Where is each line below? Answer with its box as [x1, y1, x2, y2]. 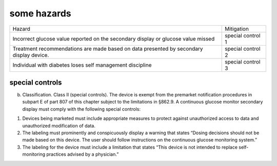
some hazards [9, 8, 71, 19]
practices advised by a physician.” [46, 151, 119, 157]
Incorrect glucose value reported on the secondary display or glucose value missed [12, 35, 215, 42]
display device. [12, 51, 49, 58]
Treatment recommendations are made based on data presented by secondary [12, 45, 203, 52]
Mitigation [225, 25, 249, 32]
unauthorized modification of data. [22, 122, 96, 129]
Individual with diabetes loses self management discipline [12, 61, 152, 69]
